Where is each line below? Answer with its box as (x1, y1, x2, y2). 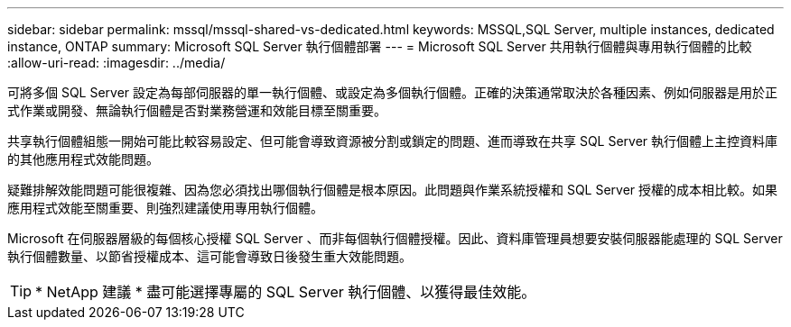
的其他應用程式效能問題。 (7, 151, 159, 167)
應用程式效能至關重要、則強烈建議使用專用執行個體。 (7, 200, 323, 215)
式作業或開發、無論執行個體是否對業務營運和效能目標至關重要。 (7, 103, 386, 118)
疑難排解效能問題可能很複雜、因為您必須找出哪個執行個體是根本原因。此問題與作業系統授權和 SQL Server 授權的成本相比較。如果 (7, 182, 778, 197)
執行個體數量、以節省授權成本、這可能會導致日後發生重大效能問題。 (7, 249, 412, 264)
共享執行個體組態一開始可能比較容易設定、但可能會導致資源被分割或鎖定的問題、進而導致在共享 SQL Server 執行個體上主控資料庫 (7, 133, 778, 149)
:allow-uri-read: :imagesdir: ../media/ (7, 55, 226, 70)
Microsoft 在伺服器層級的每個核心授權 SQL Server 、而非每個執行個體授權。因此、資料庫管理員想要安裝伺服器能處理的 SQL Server (7, 231, 783, 246)
